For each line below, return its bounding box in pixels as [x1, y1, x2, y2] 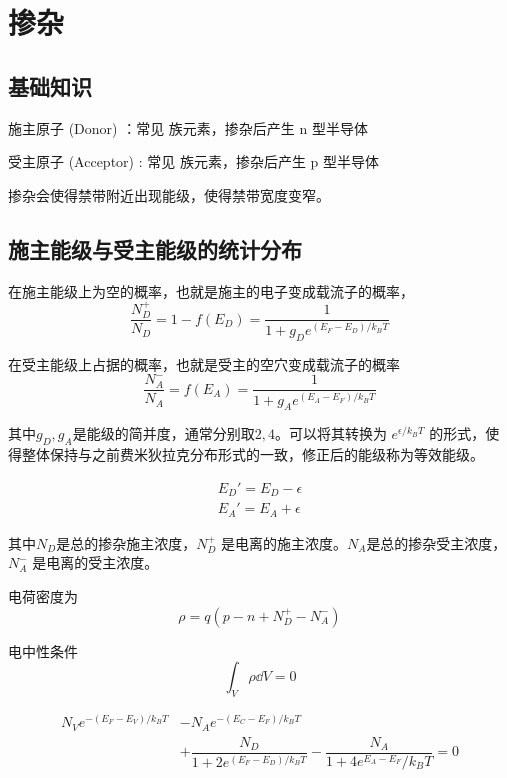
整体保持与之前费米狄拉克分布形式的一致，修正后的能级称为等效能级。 [21, 444, 484, 465]
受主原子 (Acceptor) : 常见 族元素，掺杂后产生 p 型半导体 [8, 151, 380, 172]
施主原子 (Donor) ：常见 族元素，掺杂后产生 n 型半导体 [8, 117, 368, 138]
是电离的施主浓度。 [220, 532, 347, 553]
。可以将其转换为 [274, 423, 387, 444]
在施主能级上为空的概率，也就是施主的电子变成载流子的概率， [8, 280, 414, 301]
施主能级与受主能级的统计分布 [8, 233, 302, 264]
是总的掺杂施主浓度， [56, 532, 197, 553]
